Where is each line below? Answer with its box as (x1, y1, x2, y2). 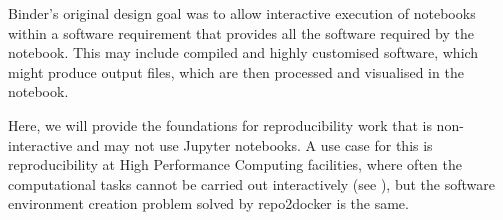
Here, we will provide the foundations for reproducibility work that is (8, 114, 432, 135)
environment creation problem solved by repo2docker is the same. (8, 193, 409, 214)
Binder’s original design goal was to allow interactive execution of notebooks (8, 3, 476, 23)
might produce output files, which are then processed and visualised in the (8, 61, 464, 82)
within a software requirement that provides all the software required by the (8, 22, 475, 43)
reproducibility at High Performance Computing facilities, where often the (8, 154, 462, 175)
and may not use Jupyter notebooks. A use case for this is (76, 134, 433, 155)
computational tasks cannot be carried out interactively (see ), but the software (8, 173, 495, 194)
